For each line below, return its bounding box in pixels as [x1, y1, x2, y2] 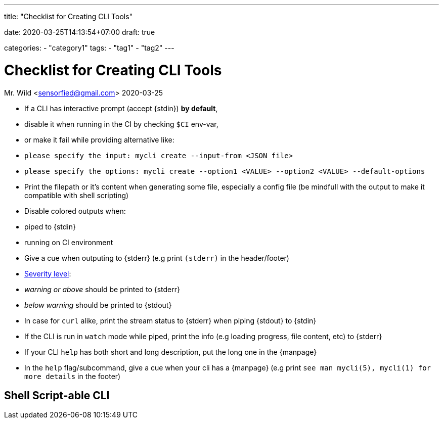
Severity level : [24, 269, 71, 278]
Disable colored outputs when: [24, 206, 126, 215]
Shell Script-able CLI [4, 389, 110, 402]
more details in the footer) [24, 371, 121, 381]
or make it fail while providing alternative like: [24, 135, 174, 144]
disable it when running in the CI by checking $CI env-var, [24, 119, 218, 128]
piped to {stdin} [24, 222, 76, 231]
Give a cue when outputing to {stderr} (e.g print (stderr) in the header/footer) [24, 253, 289, 262]
